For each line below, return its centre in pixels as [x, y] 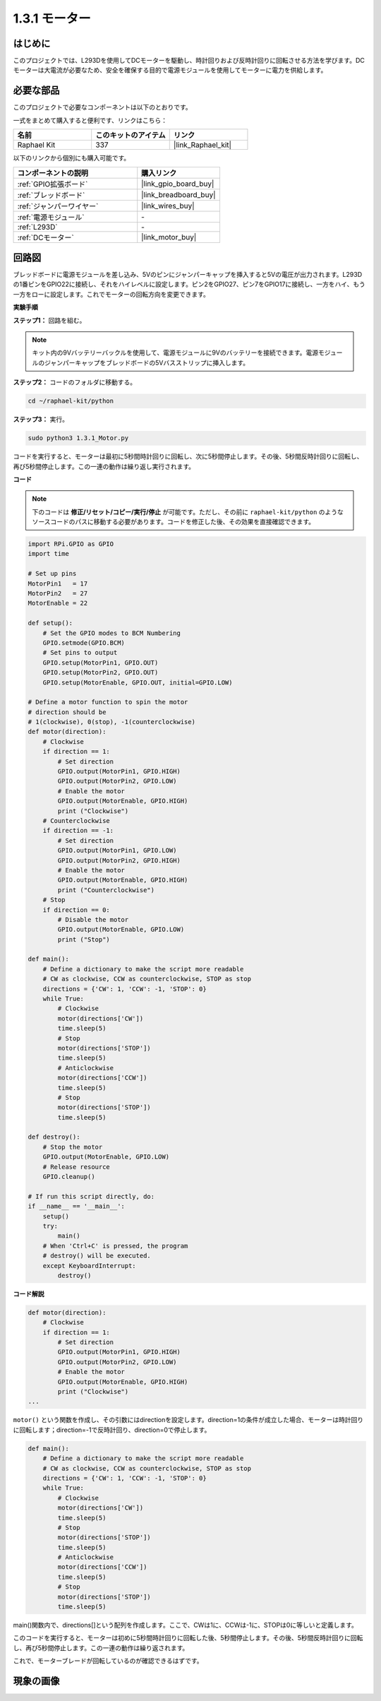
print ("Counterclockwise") [106, 890]
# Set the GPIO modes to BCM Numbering [112, 633]
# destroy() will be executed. [97, 1256]
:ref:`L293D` [37, 227]
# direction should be [67, 712]
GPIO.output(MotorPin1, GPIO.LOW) [117, 850]
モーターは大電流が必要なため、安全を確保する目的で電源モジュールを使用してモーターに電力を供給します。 [170, 70]
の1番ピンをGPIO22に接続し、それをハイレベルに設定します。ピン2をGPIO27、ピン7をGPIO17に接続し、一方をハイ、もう [189, 284]
